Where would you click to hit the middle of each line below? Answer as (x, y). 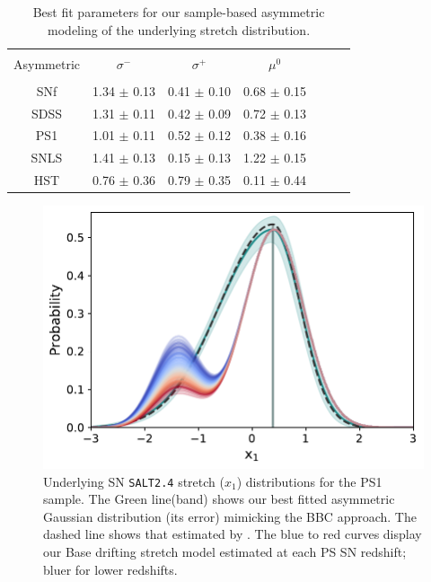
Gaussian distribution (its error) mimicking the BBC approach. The (230, 516)
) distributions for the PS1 (309, 481)
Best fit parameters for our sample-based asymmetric (179, 12)
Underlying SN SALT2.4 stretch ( (134, 481)
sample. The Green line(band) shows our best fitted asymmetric (219, 499)
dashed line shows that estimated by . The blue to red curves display (233, 534)
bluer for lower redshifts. (110, 569)
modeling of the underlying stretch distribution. (179, 29)
